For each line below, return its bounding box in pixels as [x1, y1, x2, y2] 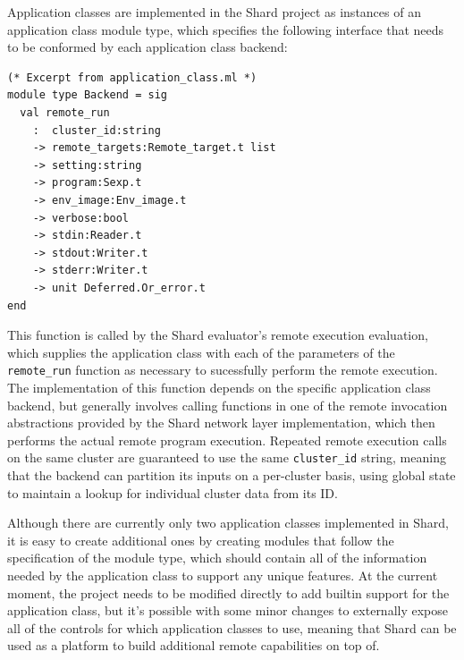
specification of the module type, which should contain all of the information [7, 548, 427, 567]
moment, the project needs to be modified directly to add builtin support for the [7, 583, 450, 602]
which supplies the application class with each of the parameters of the [7, 343, 395, 361]
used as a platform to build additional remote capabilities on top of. [7, 636, 380, 655]
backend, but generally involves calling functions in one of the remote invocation [7, 395, 448, 414]
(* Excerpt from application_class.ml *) [7, 71, 257, 84]
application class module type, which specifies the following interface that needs [7, 20, 444, 38]
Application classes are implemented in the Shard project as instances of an [7, 3, 421, 21]
